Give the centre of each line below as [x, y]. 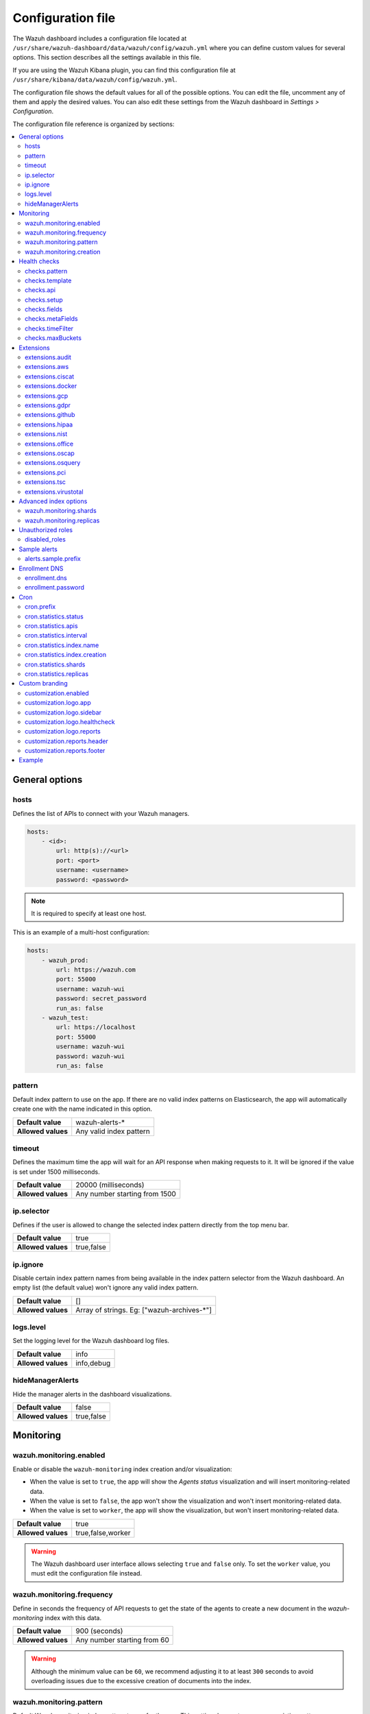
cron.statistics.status [54, 616]
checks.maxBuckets [53, 338]
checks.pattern [46, 271]
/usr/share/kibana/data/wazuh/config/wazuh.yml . [95, 80]
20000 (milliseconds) [110, 1185]
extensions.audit [48, 357]
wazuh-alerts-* [100, 1122]
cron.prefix [40, 607]
